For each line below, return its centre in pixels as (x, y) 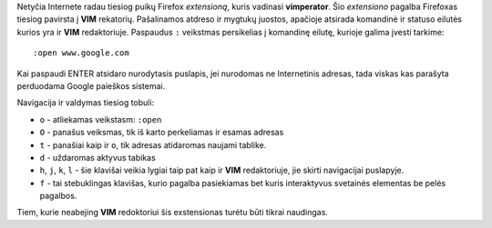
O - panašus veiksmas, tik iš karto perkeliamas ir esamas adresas (162, 133)
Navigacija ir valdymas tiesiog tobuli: (86, 103)
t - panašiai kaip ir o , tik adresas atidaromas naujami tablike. (153, 144)
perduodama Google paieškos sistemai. (91, 85)
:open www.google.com (81, 53)
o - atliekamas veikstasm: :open (101, 119)
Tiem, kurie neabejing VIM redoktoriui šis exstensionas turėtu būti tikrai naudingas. (172, 213)
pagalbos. (58, 196)
